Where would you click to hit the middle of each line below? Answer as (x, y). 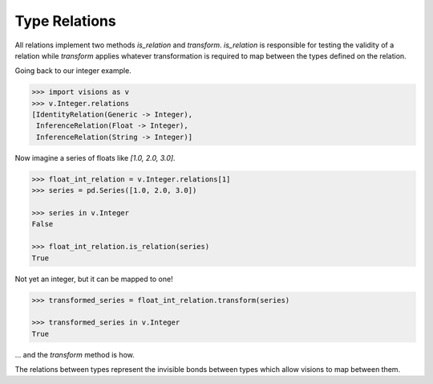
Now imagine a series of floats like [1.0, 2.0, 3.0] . (95, 157)
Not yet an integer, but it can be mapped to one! (94, 279)
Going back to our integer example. (73, 71)
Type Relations (65, 21)
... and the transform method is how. (75, 354)
